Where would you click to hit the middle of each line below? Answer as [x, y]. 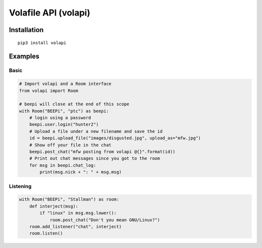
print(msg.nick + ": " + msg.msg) [81, 172]
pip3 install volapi [42, 43]
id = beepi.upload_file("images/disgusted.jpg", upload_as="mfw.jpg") [115, 138]
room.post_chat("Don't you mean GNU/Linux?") [105, 220]
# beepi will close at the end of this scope [74, 104]
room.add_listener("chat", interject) [75, 226]
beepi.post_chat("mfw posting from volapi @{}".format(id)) [102, 152]
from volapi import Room [49, 91]
